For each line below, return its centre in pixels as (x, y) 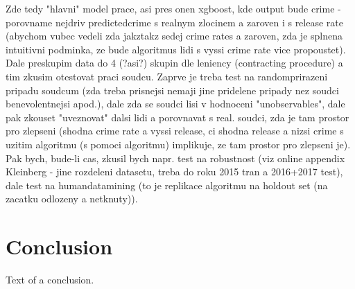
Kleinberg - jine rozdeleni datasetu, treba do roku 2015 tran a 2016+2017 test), (174, 172)
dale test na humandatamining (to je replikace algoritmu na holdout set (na (167, 185)
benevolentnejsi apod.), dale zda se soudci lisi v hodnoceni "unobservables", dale (175, 104)
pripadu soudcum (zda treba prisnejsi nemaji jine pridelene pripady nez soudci (172, 90)
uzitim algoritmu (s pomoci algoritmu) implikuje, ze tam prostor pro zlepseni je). (178, 144)
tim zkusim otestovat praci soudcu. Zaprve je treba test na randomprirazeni (167, 76)
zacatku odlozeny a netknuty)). (72, 199)
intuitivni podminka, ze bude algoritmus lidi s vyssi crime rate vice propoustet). (176, 49)
